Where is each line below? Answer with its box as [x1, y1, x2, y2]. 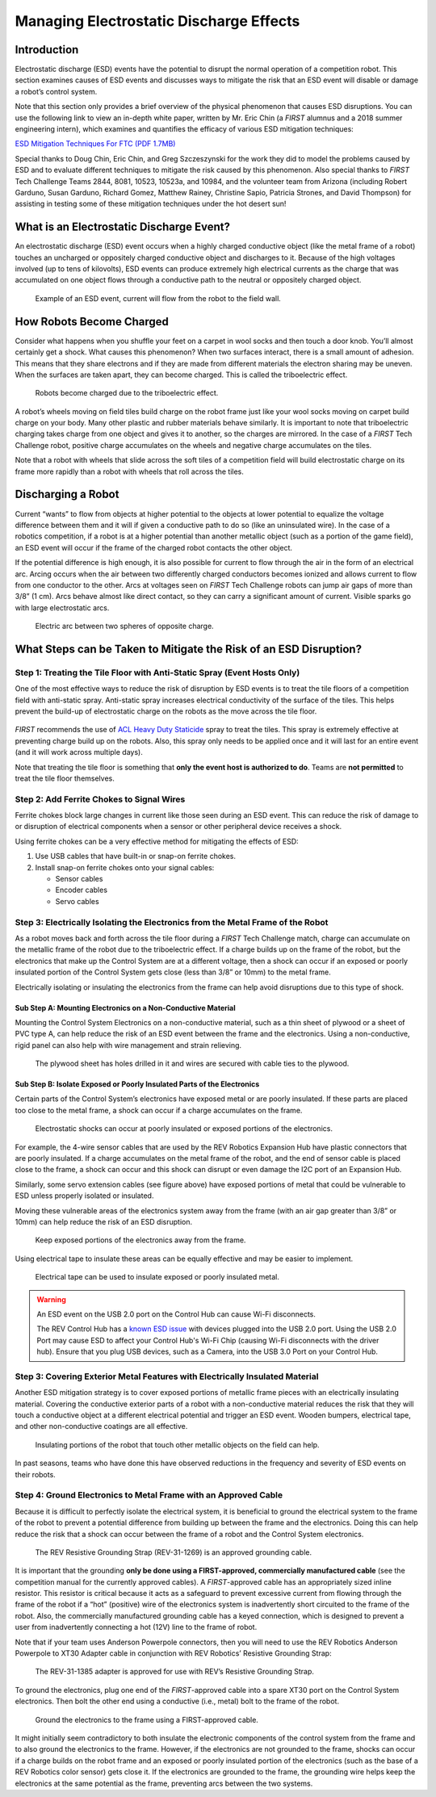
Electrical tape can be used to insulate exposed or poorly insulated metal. [35, 1272, 280, 1282]
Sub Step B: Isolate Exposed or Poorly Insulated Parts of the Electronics [15, 1079, 260, 1089]
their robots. [15, 1469, 56, 1479]
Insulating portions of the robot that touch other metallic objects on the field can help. [35, 1439, 320, 1449]
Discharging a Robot [15, 488, 119, 501]
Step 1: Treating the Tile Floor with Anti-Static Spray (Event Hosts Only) [15, 667, 300, 678]
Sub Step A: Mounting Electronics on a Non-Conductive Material [15, 1003, 236, 1012]
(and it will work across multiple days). [15, 748, 143, 757]
